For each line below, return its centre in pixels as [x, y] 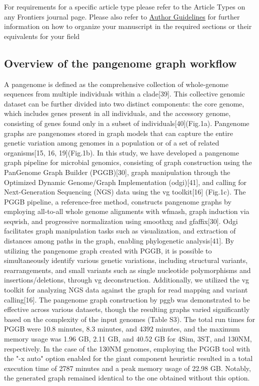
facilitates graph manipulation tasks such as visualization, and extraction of [120, 231]
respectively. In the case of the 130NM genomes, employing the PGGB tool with [127, 348]
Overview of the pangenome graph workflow [120, 63]
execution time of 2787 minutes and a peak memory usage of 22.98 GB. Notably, [127, 368]
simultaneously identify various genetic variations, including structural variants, [126, 260]
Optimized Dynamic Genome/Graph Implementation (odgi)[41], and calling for [125, 182]
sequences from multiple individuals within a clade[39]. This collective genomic [124, 94]
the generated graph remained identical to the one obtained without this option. [127, 378]
